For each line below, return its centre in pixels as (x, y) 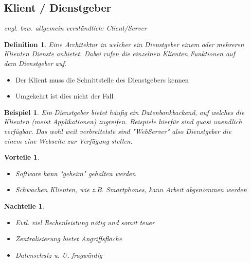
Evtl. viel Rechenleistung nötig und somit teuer (85, 222)
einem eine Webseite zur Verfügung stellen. (68, 140)
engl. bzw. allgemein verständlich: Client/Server (75, 28)
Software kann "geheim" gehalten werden (75, 173)
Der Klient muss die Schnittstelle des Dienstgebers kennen (102, 79)
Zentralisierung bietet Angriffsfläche (69, 238)
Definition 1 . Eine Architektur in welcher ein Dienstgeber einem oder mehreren (124, 44)
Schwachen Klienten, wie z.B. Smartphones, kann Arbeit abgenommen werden (131, 189)
